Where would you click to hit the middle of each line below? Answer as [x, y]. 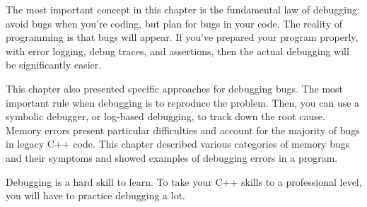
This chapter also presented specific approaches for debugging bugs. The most [175, 88]
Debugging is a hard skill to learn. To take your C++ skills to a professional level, [184, 181]
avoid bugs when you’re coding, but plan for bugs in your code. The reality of [174, 23]
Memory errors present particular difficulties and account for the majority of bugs [183, 130]
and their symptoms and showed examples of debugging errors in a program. [172, 157]
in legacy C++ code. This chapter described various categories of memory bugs [178, 144]
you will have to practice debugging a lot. [95, 195]
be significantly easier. [54, 65]
